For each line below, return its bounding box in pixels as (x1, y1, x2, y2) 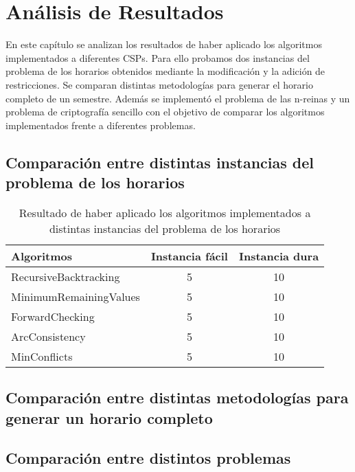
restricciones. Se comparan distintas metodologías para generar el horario (5, 77, 313, 91)
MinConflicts (11, 348, 73, 364)
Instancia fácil (150, 247, 228, 264)
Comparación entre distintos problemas (5, 447, 291, 469)
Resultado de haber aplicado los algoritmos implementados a (19, 204, 311, 221)
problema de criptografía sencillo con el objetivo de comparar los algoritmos (5, 104, 325, 119)
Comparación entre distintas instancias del (5, 151, 314, 172)
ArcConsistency (11, 328, 86, 344)
